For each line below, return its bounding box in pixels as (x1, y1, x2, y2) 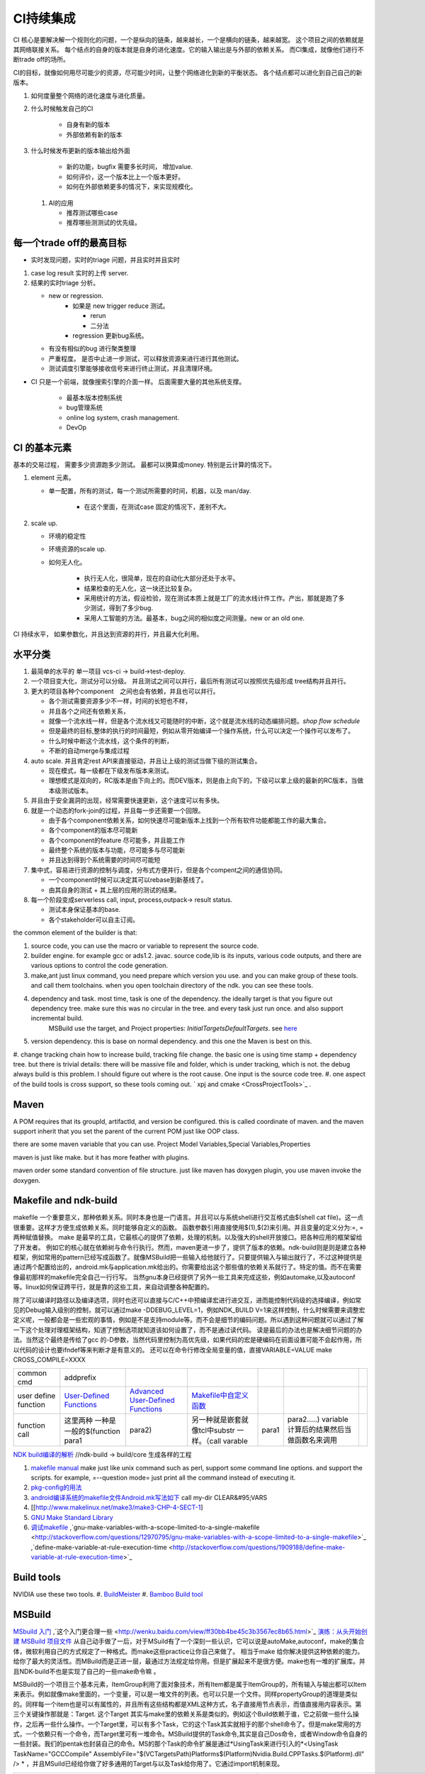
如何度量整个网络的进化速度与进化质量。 (30, 91, 149, 99)
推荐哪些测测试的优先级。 (66, 219, 141, 227)
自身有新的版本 (66, 121, 110, 129)
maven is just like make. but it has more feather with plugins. (13, 1153, 190, 1162)
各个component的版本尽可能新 (48, 826, 138, 834)
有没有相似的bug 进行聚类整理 (48, 344, 137, 353)
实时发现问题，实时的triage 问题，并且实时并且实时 (30, 255, 180, 264)
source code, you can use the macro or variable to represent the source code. (30, 941, 259, 950)
